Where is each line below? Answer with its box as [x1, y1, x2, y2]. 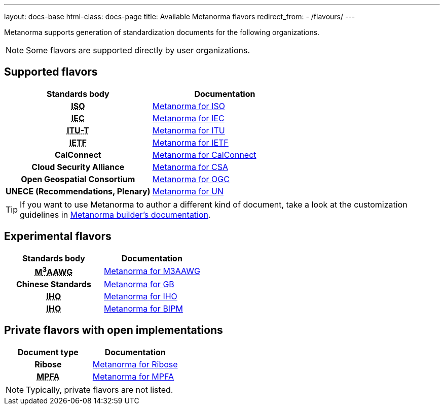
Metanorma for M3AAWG [103, 266, 200, 277]
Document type [17, 347, 79, 357]
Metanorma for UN [152, 186, 224, 196]
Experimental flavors [4, 230, 112, 243]
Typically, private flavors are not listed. [26, 384, 173, 395]
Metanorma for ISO [152, 100, 225, 111]
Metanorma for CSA [152, 161, 229, 172]
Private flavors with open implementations [4, 324, 223, 337]
